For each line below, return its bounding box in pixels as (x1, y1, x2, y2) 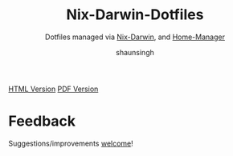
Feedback (8, 112, 76, 130)
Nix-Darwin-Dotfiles (66, 6, 204, 24)
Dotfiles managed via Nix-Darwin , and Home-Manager (45, 32, 225, 42)
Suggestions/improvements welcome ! (8, 138, 134, 148)
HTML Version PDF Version (8, 84, 99, 94)
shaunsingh (116, 47, 154, 57)
